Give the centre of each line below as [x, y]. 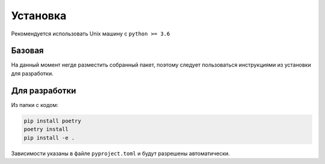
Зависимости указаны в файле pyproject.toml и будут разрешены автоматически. [120, 153]
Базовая [27, 51]
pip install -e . [49, 138]
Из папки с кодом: [35, 105]
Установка [39, 16]
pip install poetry [52, 121]
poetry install [46, 129]
